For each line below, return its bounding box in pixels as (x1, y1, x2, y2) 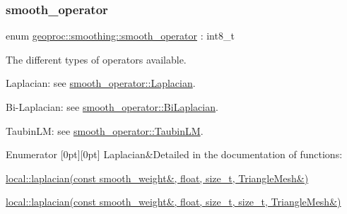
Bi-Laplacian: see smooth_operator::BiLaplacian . (6, 100, 218, 114)
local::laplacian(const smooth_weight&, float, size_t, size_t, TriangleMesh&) (6, 194, 341, 209)
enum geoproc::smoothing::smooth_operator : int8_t (6, 28, 235, 43)
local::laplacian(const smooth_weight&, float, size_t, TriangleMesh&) (6, 170, 309, 185)
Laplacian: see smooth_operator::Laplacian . (6, 76, 196, 90)
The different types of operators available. (6, 52, 187, 66)
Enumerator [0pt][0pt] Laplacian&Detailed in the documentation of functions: (6, 147, 343, 162)
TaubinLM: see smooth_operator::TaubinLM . (6, 123, 204, 138)
